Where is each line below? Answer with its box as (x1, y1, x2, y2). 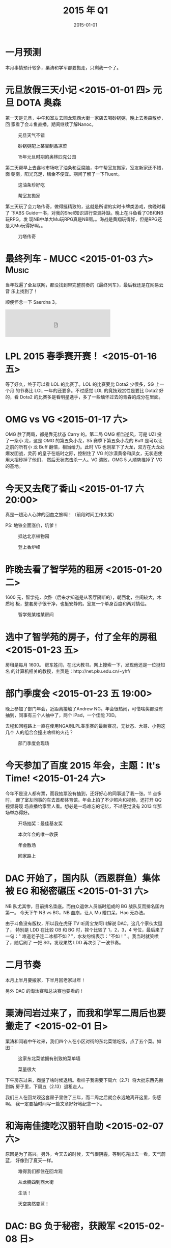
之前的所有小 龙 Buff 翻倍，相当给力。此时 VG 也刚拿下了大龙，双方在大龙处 (5, 444, 165, 450)
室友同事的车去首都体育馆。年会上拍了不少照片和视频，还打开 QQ (24, 797, 162, 803)
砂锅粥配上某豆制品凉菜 (18, 143, 67, 149)
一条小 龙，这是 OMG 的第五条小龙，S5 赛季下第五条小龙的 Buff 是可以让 (9, 438, 163, 444)
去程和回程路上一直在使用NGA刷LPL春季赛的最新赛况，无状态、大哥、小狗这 (5, 723, 166, 729)
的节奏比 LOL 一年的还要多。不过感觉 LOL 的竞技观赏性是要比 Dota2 (15, 387, 158, 393)
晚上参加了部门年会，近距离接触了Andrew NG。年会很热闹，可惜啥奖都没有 (5, 706, 163, 712)
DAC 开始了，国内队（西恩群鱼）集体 (5, 872, 160, 884)
